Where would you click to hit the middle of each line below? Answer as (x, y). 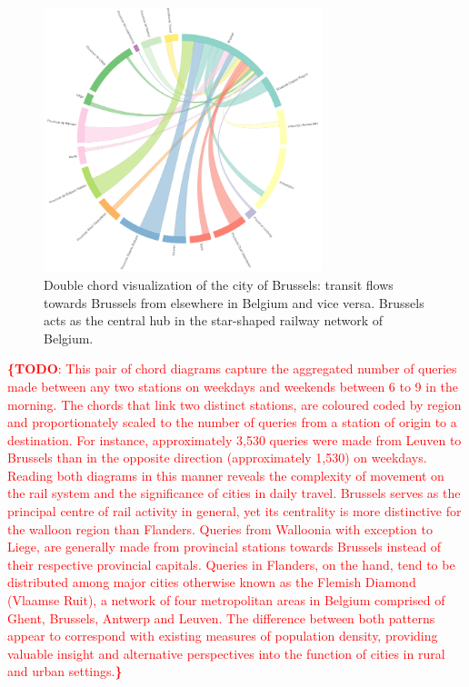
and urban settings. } (65, 671)
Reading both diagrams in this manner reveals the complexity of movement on (226, 475)
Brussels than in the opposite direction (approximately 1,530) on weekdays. (217, 458)
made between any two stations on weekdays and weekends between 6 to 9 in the (233, 386)
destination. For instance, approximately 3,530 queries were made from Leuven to (234, 439)
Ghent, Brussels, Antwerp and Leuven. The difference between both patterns (221, 617)
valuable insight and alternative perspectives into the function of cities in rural (226, 653)
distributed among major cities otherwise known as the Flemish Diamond (212, 582)
